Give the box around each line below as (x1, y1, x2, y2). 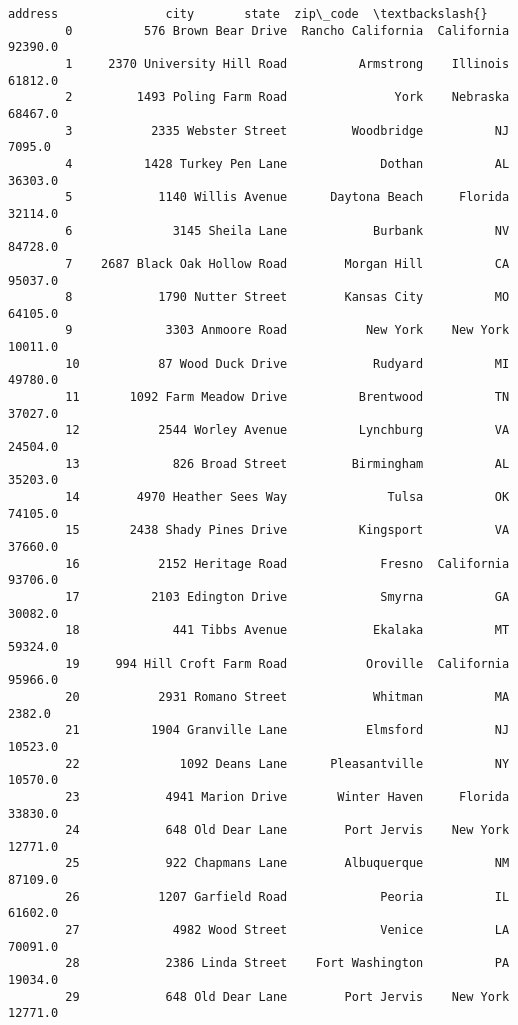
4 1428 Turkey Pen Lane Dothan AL (65, 156, 510, 171)
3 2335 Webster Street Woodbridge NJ (65, 123, 510, 138)
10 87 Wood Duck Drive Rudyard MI (65, 356, 510, 371)
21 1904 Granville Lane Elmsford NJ (65, 723, 510, 738)
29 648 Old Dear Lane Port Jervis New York (65, 989, 510, 1004)
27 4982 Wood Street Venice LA (65, 923, 510, 938)
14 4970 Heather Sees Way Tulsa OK (65, 490, 510, 505)
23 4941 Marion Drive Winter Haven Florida (65, 789, 510, 804)
